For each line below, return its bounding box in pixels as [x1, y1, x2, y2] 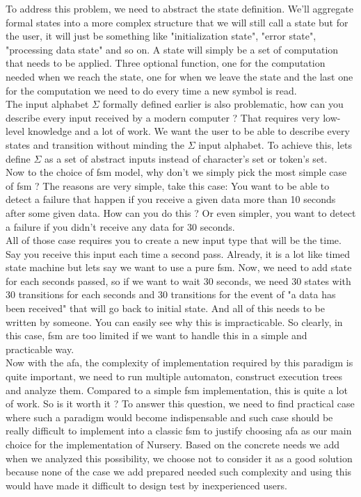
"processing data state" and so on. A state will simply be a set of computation [6, 42, 339, 56]
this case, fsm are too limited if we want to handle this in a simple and [6, 328, 307, 343]
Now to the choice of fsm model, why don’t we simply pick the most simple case [6, 165, 347, 179]
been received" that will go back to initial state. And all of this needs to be [6, 301, 325, 316]
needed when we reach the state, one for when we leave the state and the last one [6, 69, 353, 83]
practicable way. [6, 341, 74, 356]
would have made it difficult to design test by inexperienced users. [6, 478, 287, 492]
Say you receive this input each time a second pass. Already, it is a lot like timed [6, 246, 351, 261]
